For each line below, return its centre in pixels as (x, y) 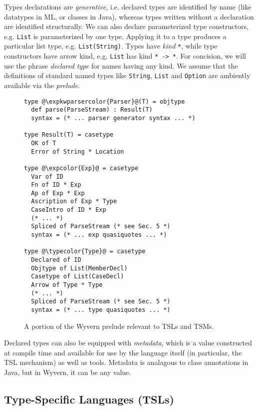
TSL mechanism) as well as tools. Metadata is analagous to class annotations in (126, 362)
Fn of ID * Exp (56, 185)
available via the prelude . (42, 85)
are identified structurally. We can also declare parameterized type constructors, (126, 26)
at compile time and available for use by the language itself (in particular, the (123, 352)
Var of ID (47, 176)
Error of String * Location (78, 151)
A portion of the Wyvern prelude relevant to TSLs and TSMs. (119, 326)
